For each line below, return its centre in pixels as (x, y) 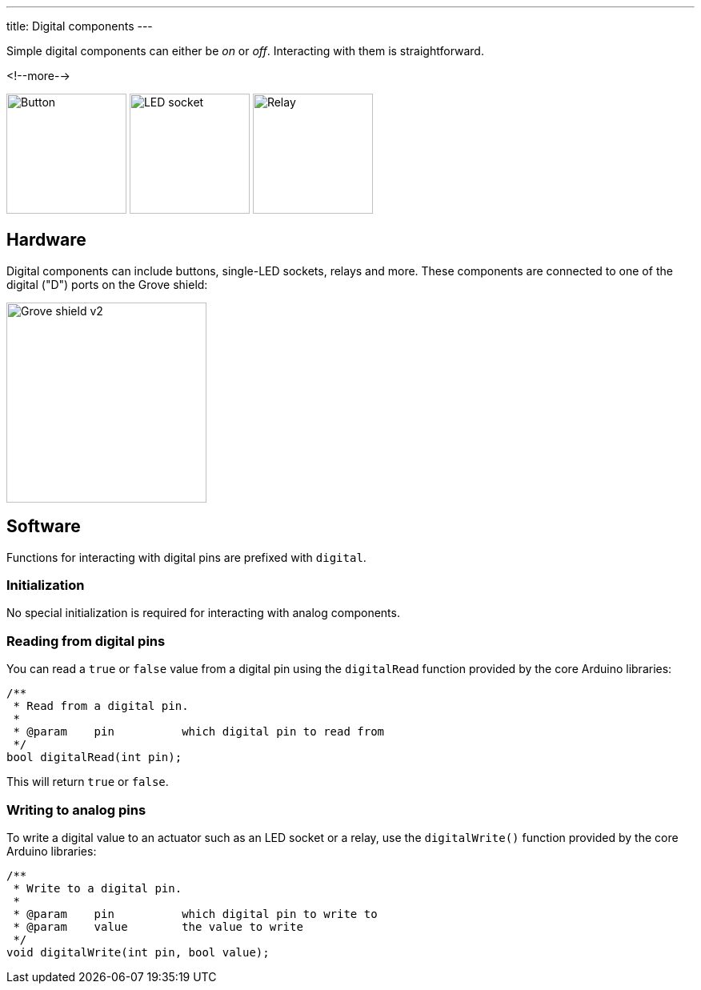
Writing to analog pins (76, 810)
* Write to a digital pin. (98, 888)
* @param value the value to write (158, 926)
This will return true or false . (88, 782)
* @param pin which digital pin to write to (195, 914)
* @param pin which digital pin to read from (199, 732)
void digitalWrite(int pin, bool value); (138, 952)
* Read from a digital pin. (101, 706)
